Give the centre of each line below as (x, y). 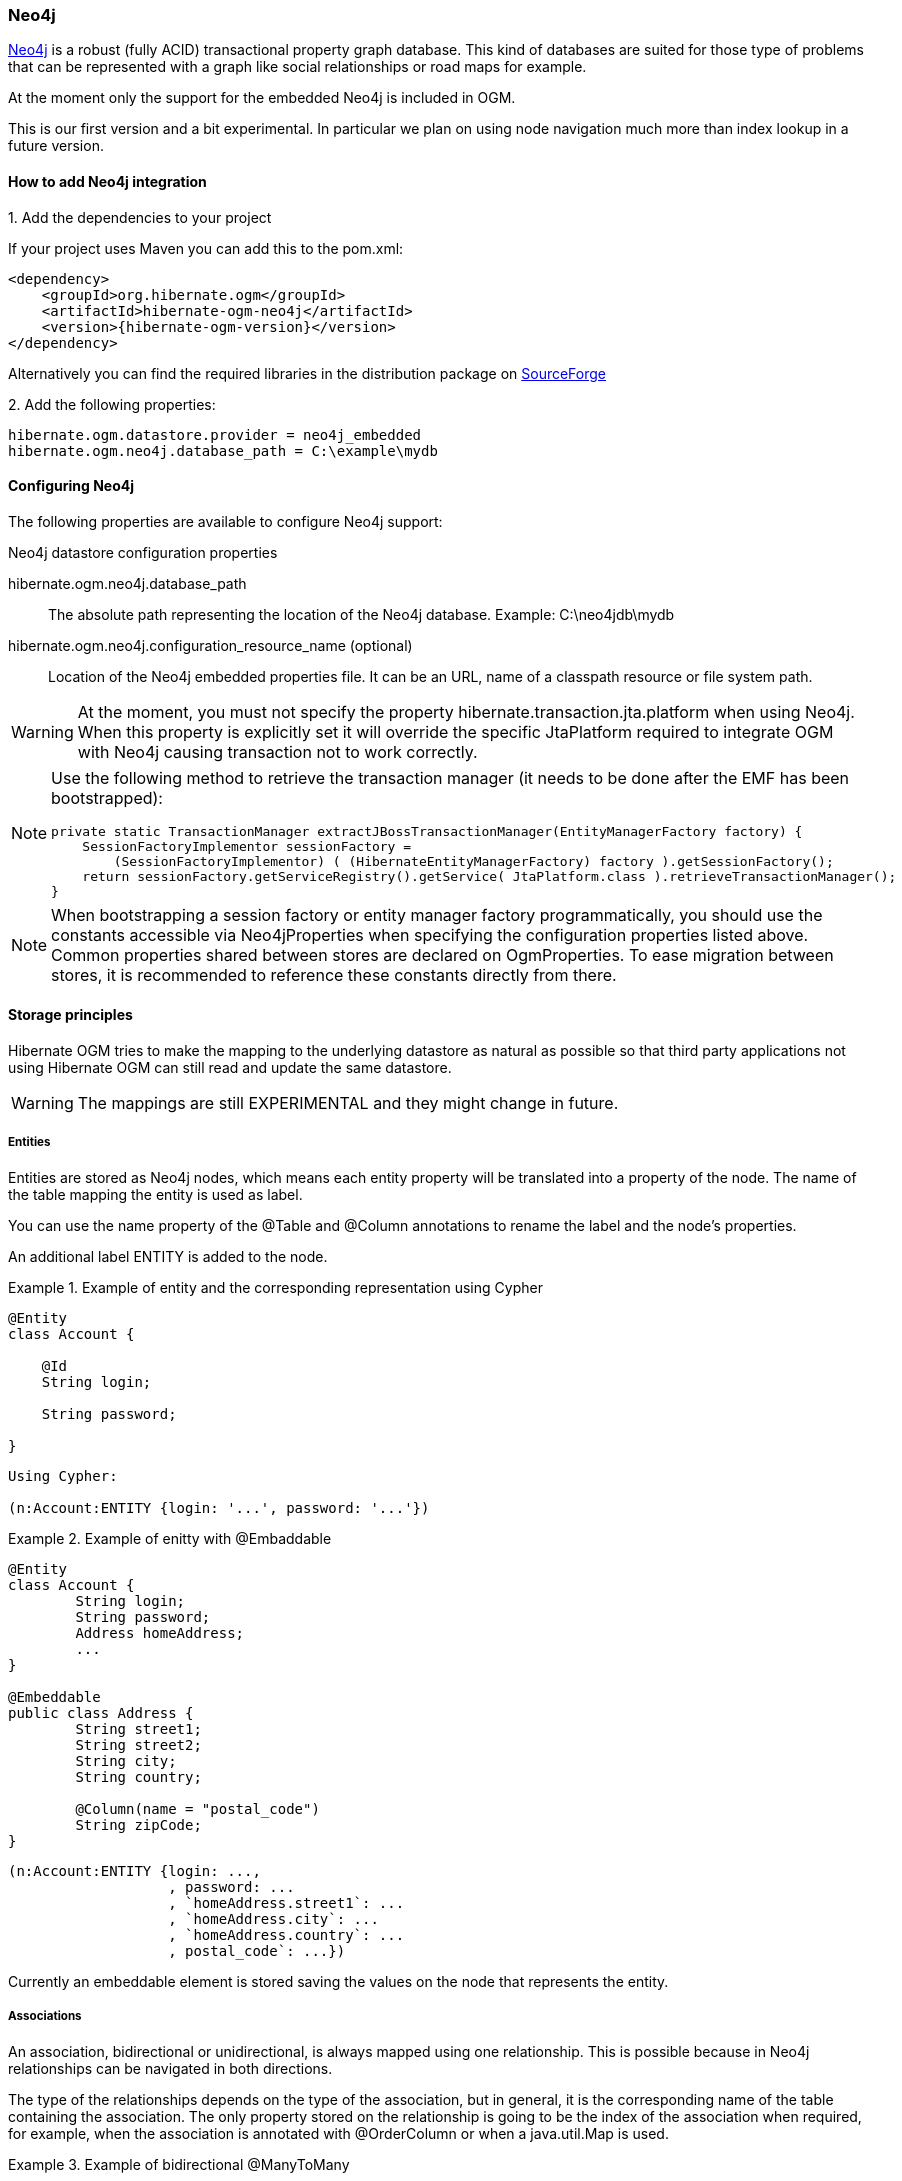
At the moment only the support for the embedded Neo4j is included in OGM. (262, 98)
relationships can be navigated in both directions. (170, 2068)
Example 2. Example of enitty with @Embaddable (170, 1538)
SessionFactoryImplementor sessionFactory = (247, 846)
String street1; (138, 1728)
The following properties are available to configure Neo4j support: (225, 521)
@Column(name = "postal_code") (197, 1808)
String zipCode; (138, 1824)
